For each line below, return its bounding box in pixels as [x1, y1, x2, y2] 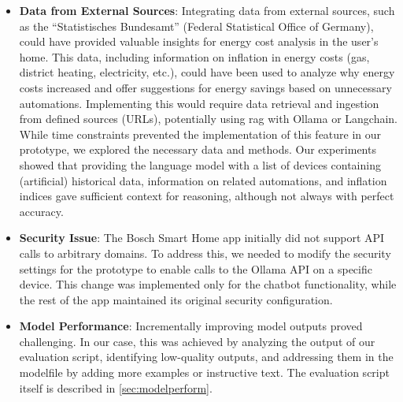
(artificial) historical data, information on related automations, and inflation [19, 172, 387, 188]
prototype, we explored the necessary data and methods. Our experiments [19, 141, 376, 158]
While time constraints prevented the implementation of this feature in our [19, 125, 382, 142]
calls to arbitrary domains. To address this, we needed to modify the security [19, 244, 391, 261]
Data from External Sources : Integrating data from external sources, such [19, 2, 395, 18]
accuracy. [19, 203, 64, 219]
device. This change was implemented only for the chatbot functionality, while [19, 276, 397, 292]
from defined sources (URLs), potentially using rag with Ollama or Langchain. [19, 110, 398, 127]
